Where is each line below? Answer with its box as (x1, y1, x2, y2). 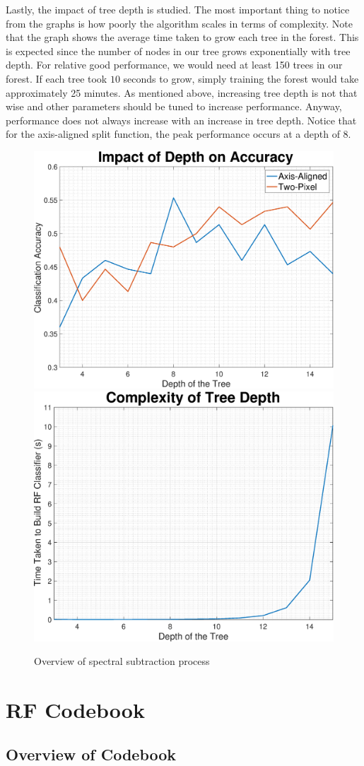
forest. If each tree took (6, 71, 107, 86)
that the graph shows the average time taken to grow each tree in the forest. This (6, 30, 359, 45)
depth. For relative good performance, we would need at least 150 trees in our (6, 57, 343, 72)
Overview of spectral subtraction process (34, 654, 210, 668)
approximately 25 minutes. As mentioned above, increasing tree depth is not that (6, 85, 358, 100)
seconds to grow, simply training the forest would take (123, 71, 359, 86)
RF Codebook (6, 695, 145, 724)
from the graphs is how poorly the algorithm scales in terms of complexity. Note (6, 16, 353, 30)
